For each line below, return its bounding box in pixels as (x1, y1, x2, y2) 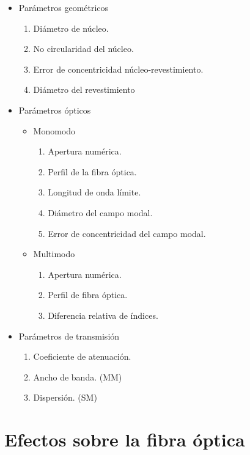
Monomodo (33, 124, 76, 137)
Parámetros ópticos (18, 103, 91, 116)
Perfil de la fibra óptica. (48, 165, 137, 178)
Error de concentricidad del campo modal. (48, 227, 206, 239)
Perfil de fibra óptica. (48, 288, 128, 301)
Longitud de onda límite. (48, 186, 141, 198)
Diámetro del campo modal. (48, 206, 153, 219)
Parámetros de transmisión (18, 329, 120, 342)
